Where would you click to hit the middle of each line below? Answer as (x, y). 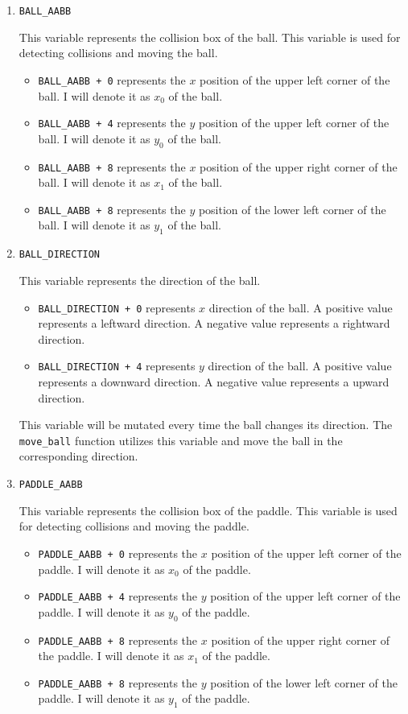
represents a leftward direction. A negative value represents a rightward (214, 323)
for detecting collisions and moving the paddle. (134, 526)
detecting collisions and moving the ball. (118, 53)
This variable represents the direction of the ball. (140, 280)
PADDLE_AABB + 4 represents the (118, 596)
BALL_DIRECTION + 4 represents (117, 366)
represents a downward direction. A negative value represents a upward (214, 382)
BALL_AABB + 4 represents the (112, 123)
